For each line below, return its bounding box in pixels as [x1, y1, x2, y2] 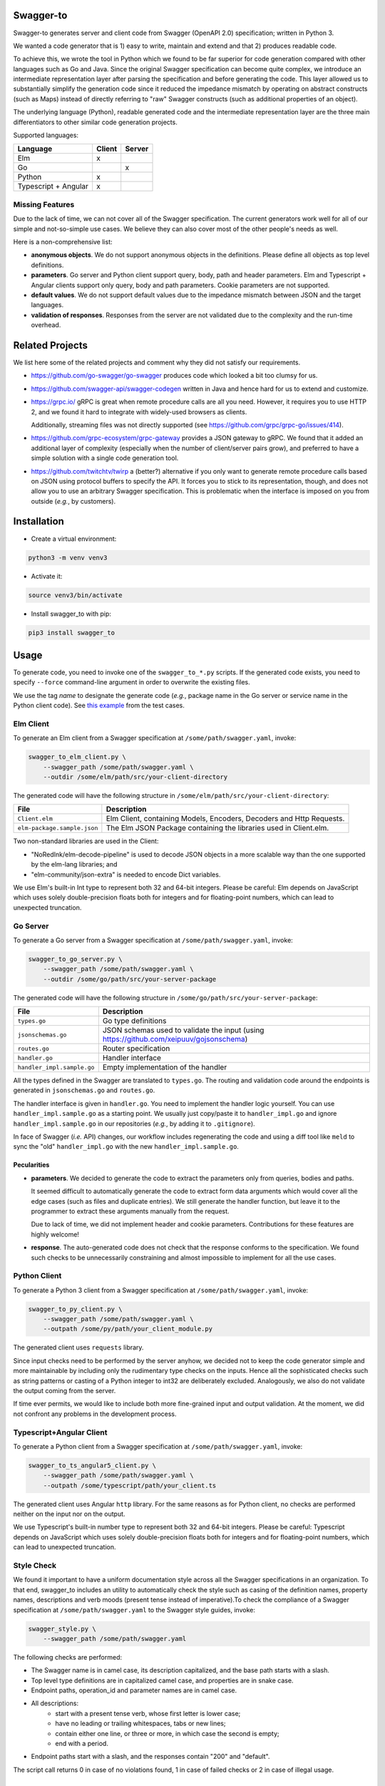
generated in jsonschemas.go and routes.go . [13, 1086, 155, 1094]
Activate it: [31, 572, 63, 580]
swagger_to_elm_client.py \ [28, 753, 126, 761]
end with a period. [55, 1740, 108, 1748]
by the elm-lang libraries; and [31, 860, 118, 869]
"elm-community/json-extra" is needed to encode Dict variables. [31, 870, 221, 879]
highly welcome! [31, 1229, 80, 1239]
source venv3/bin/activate [28, 591, 123, 599]
